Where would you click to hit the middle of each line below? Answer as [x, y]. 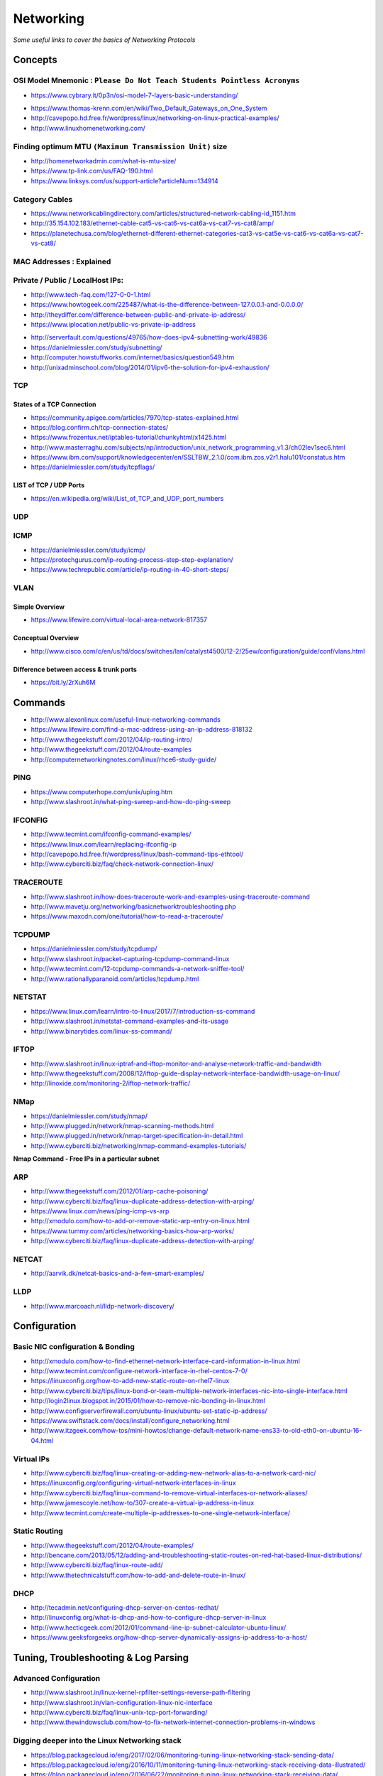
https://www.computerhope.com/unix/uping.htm [102, 791]
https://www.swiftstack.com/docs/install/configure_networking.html [130, 1421]
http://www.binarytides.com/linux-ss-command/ [101, 1031]
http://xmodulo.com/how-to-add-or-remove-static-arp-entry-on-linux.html [140, 1221]
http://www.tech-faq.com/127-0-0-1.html [91, 294]
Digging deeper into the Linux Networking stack [98, 1740]
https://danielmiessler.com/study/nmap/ [89, 1116]
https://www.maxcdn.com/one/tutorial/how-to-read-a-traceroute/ [127, 916]
